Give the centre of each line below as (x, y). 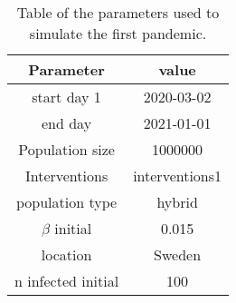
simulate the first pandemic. (118, 33)
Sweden (178, 254)
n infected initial (67, 281)
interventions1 (178, 176)
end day (67, 123)
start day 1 (66, 97)
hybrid (177, 202)
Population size (66, 149)
